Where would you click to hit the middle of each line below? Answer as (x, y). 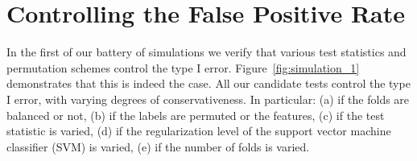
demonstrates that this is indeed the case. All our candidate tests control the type (208, 83)
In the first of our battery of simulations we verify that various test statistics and (206, 52)
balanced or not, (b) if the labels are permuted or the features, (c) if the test (196, 115)
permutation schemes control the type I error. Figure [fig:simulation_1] (183, 67)
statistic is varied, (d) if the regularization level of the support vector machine (199, 131)
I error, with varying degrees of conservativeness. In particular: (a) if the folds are (208, 99)
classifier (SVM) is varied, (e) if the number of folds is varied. (158, 146)
